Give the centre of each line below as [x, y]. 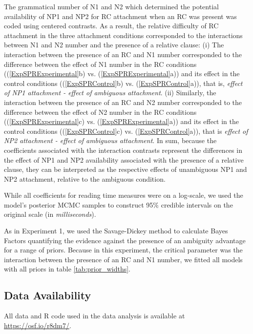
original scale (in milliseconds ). [50, 214]
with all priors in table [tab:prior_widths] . [67, 269]
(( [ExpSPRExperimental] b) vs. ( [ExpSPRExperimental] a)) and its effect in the [122, 73]
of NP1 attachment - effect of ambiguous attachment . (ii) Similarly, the [110, 93]
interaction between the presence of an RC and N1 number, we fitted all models [123, 259]
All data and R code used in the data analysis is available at [95, 316]
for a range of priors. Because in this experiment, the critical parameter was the [123, 250]
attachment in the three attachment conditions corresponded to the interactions [123, 35]
